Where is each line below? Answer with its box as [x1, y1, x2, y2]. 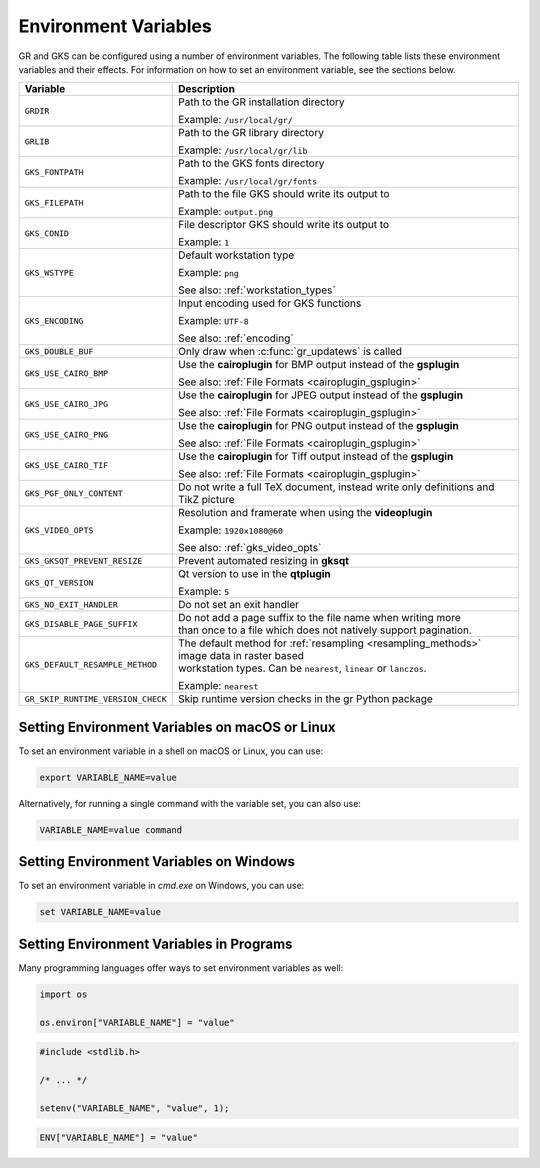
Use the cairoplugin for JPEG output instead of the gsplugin [178, 388, 464, 402]
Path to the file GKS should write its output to [178, 187, 390, 201]
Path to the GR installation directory [178, 95, 345, 109]
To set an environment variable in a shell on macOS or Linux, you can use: [18, 745, 324, 757]
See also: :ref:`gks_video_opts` [178, 541, 322, 555]
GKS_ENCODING [24, 315, 84, 326]
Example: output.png [178, 205, 274, 219]
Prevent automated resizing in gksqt [178, 554, 350, 568]
